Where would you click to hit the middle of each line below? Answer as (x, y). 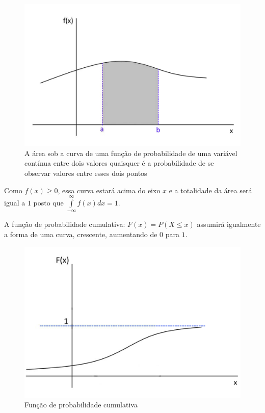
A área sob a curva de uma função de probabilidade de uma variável (131, 153)
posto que (48, 203)
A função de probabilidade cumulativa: (65, 224)
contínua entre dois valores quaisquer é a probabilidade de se (119, 163)
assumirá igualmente (229, 224)
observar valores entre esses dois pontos (86, 173)
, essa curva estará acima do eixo (109, 190)
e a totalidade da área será (210, 190)
